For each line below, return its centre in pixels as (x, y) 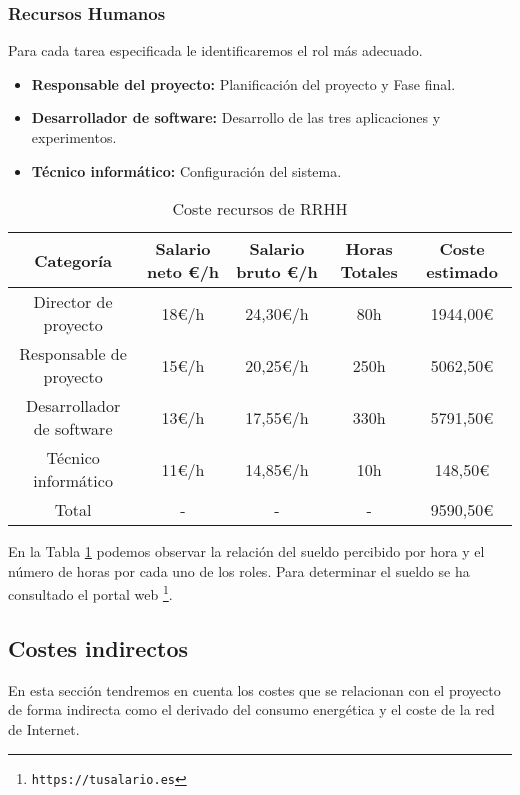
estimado (462, 272)
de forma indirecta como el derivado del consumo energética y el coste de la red (251, 709)
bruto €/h (277, 272)
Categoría (73, 260)
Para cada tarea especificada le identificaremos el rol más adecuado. (215, 50)
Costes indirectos (98, 648)
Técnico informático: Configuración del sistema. (186, 170)
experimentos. (74, 137)
